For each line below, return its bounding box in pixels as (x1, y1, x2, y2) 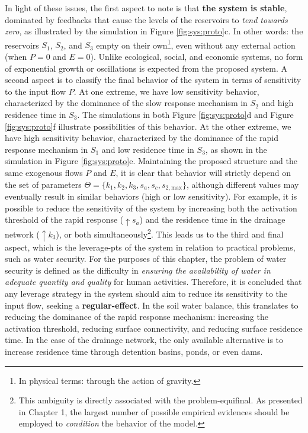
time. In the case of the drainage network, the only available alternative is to (5, 333, 284, 346)
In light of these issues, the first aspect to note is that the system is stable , (5, 2, 287, 14)
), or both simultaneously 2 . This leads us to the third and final (56, 226, 284, 240)
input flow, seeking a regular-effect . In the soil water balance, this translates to (5, 299, 299, 311)
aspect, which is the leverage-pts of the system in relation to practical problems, (5, 240, 296, 253)
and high (261, 97, 294, 109)
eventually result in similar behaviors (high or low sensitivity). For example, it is (5, 190, 297, 203)
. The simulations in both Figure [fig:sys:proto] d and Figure (77, 108, 294, 120)
